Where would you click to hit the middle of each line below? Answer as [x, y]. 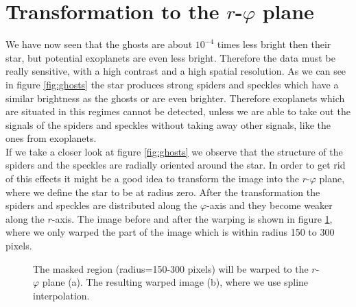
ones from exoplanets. [51, 138]
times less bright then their [274, 44]
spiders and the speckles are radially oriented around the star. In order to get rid [176, 165]
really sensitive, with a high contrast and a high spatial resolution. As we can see [176, 71]
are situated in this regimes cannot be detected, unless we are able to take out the [178, 111]
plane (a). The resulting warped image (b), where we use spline [175, 282]
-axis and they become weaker [270, 205]
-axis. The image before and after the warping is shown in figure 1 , [192, 218]
